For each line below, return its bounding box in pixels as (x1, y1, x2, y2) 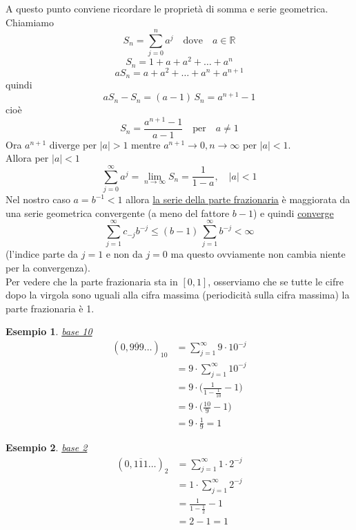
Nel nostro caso (6, 192, 70, 207)
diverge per (49, 137, 97, 151)
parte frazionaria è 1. (6, 301, 95, 315)
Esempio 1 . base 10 (6, 324, 92, 339)
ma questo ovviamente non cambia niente (170, 247, 346, 261)
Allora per (6, 151, 49, 165)
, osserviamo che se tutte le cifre (208, 274, 344, 288)
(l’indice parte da (6, 247, 79, 261)
